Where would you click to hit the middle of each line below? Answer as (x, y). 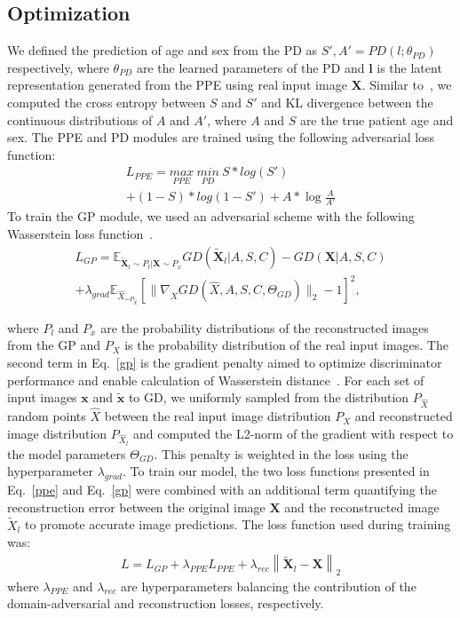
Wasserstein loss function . (80, 234)
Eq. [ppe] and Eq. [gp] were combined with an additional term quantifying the (222, 490)
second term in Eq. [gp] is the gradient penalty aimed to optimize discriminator (225, 362)
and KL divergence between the (347, 102)
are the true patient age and (377, 119)
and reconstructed (404, 416)
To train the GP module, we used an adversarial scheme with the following (211, 216)
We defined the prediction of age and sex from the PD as (163, 50)
